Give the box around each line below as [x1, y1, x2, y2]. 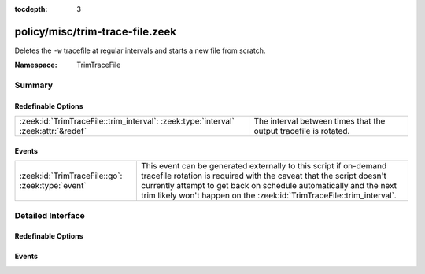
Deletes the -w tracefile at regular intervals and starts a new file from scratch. [14, 46, 266, 55]
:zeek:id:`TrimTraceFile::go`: [19, 170, 123, 181]
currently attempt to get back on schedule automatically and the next [141, 180, 397, 191]
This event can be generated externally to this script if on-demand [141, 161, 387, 172]
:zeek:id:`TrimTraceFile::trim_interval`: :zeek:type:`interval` [19, 116, 235, 127]
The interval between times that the [253, 116, 386, 127]
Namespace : [14, 60, 58, 70]
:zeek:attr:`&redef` [19, 126, 87, 137]
